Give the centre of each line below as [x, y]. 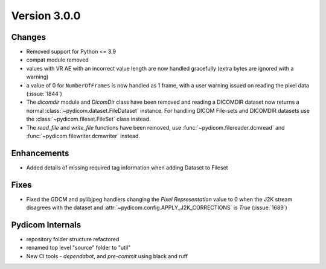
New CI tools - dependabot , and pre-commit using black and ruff [107, 256]
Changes [29, 37]
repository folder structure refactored [73, 239]
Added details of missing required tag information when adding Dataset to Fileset [127, 167]
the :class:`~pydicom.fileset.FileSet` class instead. [88, 119]
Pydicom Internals [46, 225]
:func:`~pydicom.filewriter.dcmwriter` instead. [83, 136]
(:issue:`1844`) [44, 94]
